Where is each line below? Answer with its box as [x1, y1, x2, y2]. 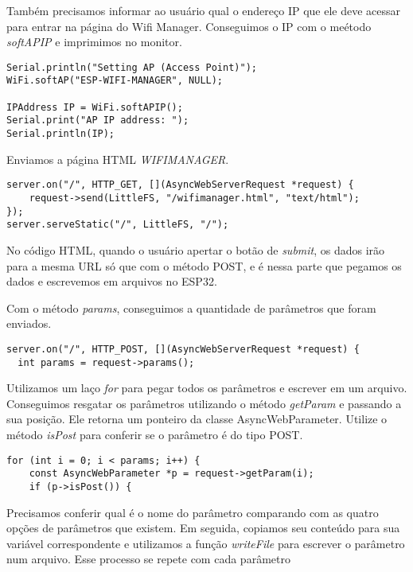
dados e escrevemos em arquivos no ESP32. [6, 273, 217, 290]
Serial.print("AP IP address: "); [6, 115, 189, 126]
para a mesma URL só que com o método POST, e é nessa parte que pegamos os [6, 257, 402, 274]
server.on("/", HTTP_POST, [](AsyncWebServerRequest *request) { [6, 343, 360, 355]
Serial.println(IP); [6, 128, 115, 140]
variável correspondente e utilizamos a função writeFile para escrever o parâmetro [6, 535, 405, 551]
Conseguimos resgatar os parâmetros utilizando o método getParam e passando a [6, 395, 402, 411]
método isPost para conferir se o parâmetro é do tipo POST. [6, 426, 303, 442]
